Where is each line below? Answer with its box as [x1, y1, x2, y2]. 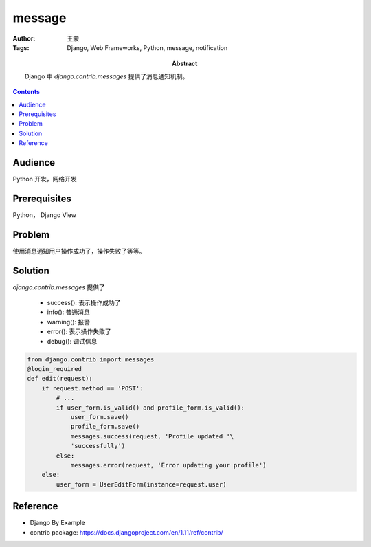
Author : [12, 34, 36, 43]
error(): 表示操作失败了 [47, 327, 111, 336]
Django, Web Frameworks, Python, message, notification [67, 43, 228, 52]
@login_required [27, 365, 82, 373]
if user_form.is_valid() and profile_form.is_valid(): [56, 403, 245, 412]
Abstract [172, 59, 198, 68]
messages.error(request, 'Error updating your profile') [70, 461, 267, 469]
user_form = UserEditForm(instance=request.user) [56, 480, 227, 488]
